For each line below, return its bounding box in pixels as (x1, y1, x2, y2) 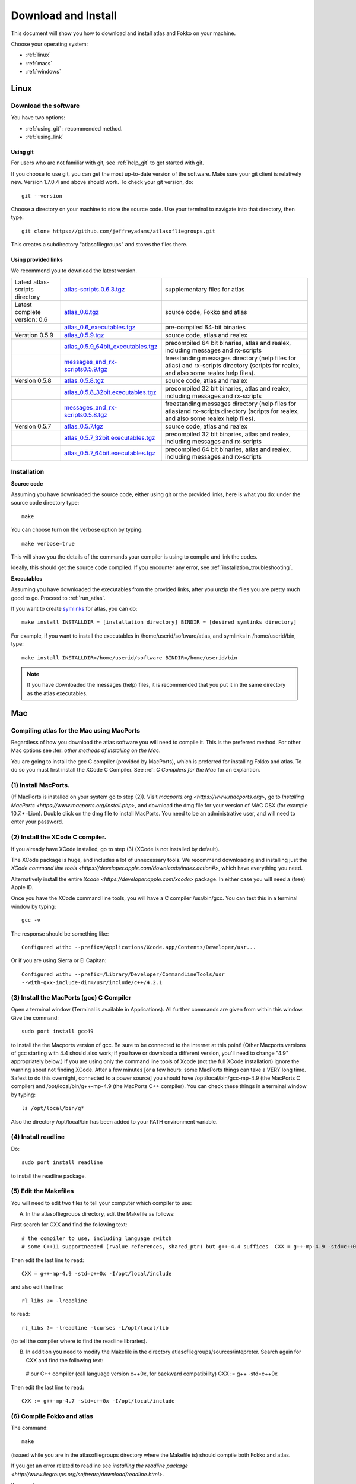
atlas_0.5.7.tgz (64, 422, 104, 430)
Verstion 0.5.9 (14, 331, 53, 339)
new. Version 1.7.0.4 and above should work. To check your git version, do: (11, 179, 193, 186)
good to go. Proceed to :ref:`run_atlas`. (11, 594, 106, 601)
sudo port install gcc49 (21, 1028, 94, 1035)
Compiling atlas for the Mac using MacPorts (11, 726, 141, 734)
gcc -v (21, 917, 41, 924)
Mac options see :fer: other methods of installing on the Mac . (11, 747, 161, 754)
